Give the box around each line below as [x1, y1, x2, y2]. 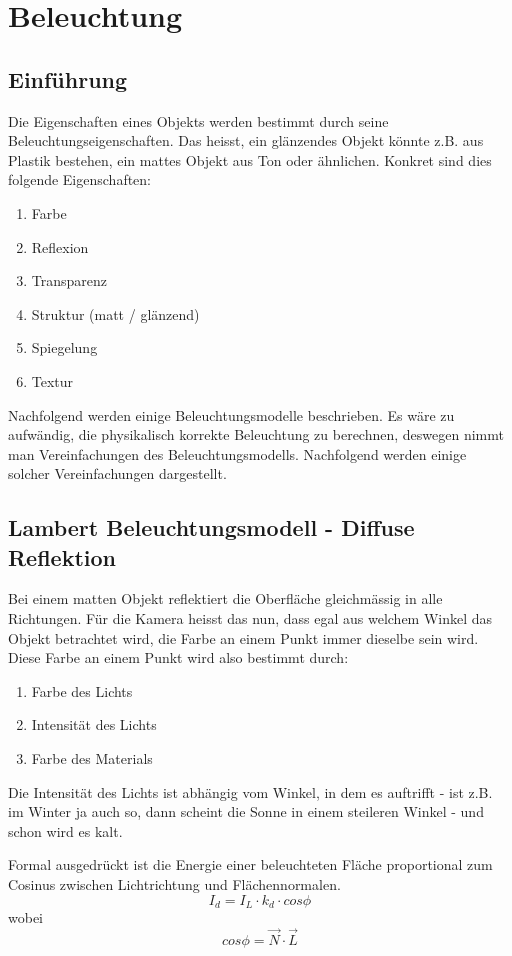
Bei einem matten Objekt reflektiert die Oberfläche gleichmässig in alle [8, 588, 443, 609]
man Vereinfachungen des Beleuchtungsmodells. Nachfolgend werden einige [8, 443, 467, 464]
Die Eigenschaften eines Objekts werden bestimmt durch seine [8, 110, 389, 131]
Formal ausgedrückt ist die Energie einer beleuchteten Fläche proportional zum [8, 854, 493, 875]
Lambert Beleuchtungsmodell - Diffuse [8, 512, 415, 543]
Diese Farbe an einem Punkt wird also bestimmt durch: [8, 647, 349, 668]
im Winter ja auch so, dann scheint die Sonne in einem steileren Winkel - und [8, 801, 484, 822]
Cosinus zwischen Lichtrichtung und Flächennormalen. [8, 874, 341, 895]
